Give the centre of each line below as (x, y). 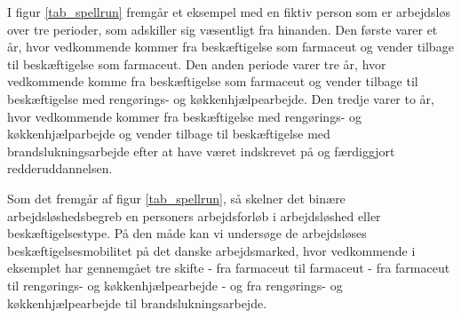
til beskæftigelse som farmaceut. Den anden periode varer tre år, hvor (197, 64)
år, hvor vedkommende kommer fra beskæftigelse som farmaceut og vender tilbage (230, 47)
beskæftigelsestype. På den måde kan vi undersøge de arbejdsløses (187, 233)
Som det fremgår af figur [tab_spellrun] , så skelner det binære (176, 198)
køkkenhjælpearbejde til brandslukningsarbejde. (137, 302)
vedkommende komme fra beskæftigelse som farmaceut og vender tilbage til (213, 81)
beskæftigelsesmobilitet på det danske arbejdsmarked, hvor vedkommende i (211, 250)
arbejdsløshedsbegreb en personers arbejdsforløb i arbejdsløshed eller (194, 215)
